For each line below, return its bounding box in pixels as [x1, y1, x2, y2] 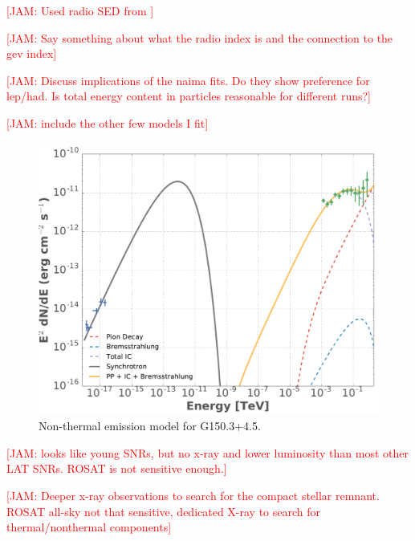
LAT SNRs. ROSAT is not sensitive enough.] [6, 460, 227, 477]
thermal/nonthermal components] [6, 519, 172, 535]
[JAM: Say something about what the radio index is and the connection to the [6, 29, 393, 46]
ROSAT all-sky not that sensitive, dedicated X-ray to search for [6, 502, 321, 519]
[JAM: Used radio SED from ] [6, 2, 154, 18]
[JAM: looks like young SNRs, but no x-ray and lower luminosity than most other [6, 444, 409, 461]
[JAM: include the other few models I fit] [6, 114, 209, 131]
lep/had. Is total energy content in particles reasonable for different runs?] [6, 87, 371, 104]
